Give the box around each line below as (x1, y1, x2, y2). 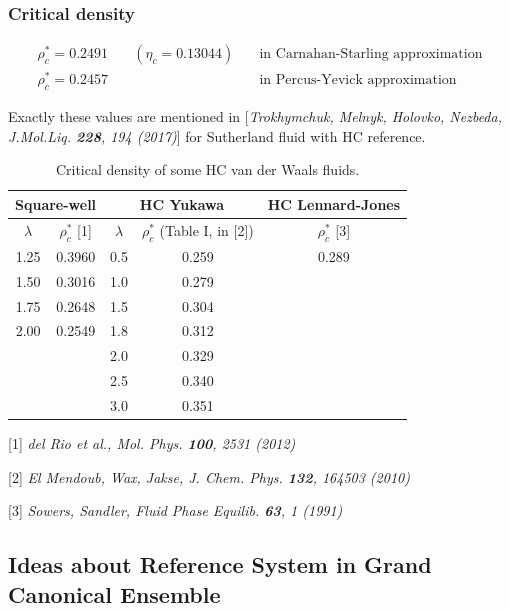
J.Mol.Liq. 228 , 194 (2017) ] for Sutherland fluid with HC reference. (8, 125, 426, 146)
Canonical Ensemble (8, 578, 221, 609)
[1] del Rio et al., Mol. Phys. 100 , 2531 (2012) (8, 432, 296, 453)
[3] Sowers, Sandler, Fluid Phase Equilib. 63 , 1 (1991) (8, 500, 343, 521)
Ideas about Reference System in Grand (8, 549, 432, 580)
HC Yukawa (139, 193, 225, 214)
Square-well (15, 193, 97, 214)
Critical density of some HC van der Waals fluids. (55, 159, 360, 180)
